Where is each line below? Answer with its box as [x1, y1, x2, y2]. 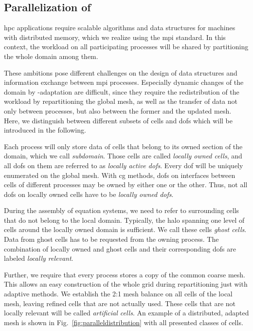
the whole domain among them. [4, 51, 98, 61]
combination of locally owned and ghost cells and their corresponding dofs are [4, 243, 236, 253]
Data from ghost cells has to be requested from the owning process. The [4, 234, 219, 244]
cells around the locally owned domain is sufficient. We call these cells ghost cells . [4, 224, 247, 234]
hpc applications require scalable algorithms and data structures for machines [4, 22, 235, 33]
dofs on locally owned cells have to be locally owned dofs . [4, 189, 174, 199]
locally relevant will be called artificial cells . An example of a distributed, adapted [4, 308, 249, 318]
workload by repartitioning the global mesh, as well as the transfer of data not [4, 96, 238, 106]
